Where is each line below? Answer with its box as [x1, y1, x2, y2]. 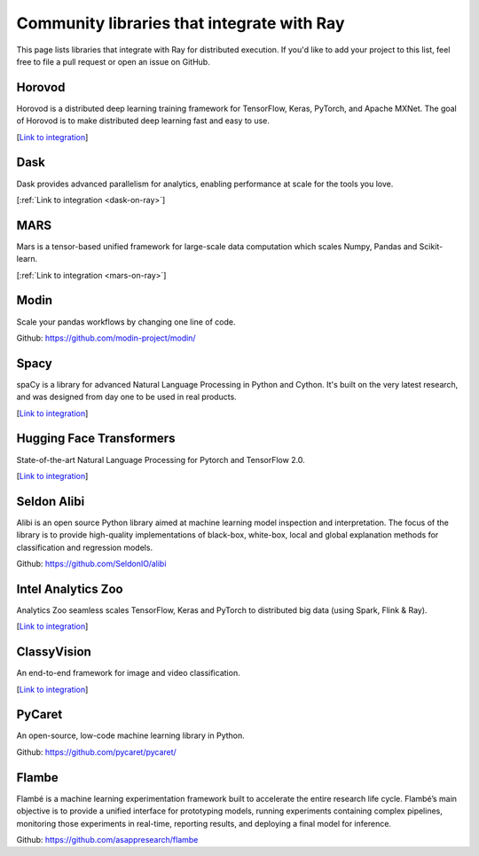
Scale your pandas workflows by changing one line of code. [16, 316, 236, 327]
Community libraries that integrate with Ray [16, 13, 345, 33]
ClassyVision [16, 644, 92, 660]
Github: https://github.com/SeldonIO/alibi [16, 558, 167, 569]
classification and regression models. [16, 542, 153, 553]
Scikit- [419, 240, 444, 252]
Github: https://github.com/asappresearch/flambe [16, 834, 199, 844]
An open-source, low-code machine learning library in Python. [16, 730, 246, 741]
